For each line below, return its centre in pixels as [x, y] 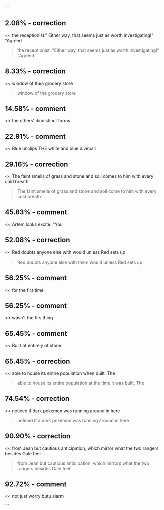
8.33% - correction [36, 71]
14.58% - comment [36, 109]
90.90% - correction [38, 436]
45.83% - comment [36, 212]
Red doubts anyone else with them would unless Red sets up [80, 262]
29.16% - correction [37, 164]
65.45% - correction [38, 361]
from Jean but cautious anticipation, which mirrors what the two [83, 463]
